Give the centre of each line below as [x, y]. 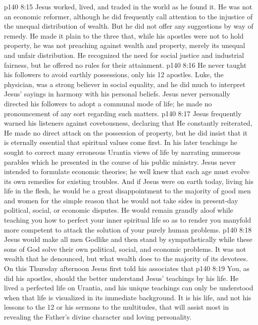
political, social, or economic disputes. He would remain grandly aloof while [119, 210]
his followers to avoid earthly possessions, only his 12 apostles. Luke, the [114, 74]
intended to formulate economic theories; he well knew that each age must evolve [127, 171]
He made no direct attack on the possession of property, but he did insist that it [126, 132]
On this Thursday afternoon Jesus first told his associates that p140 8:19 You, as [127, 268]
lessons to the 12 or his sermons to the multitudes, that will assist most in [116, 307]
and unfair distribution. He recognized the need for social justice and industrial [124, 55]
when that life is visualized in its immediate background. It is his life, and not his [128, 297]
